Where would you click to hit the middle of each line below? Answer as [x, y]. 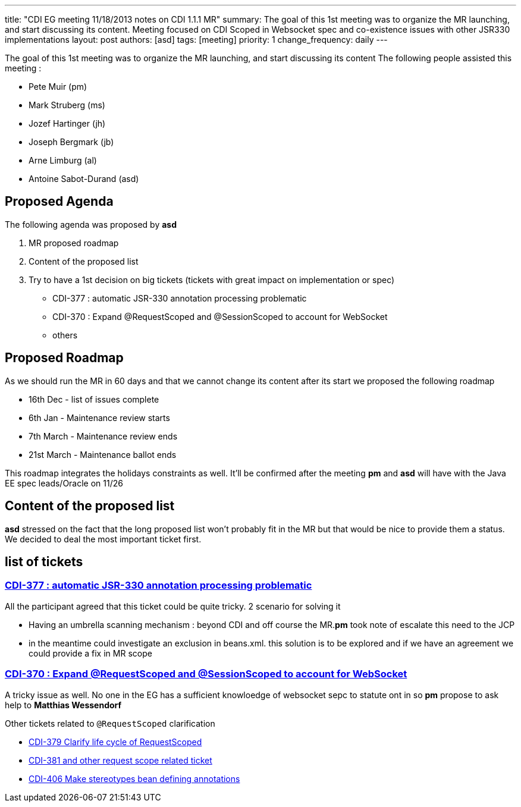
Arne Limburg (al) [63, 160]
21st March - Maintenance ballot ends [103, 454]
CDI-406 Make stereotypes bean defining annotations [134, 778]
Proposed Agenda [59, 202]
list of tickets [44, 561]
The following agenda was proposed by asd [91, 224]
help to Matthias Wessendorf [63, 705]
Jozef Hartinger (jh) [67, 123]
